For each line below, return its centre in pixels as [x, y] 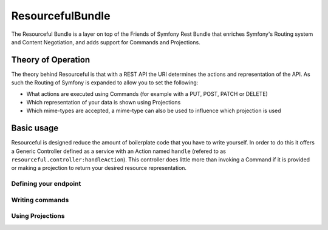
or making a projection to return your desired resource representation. [99, 168]
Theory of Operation [51, 60]
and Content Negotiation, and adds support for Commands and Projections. [106, 42]
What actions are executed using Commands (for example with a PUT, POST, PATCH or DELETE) [147, 93]
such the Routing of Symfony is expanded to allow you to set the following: [105, 83]
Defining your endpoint [46, 184]
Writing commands [40, 200]
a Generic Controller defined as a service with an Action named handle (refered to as [118, 151]
